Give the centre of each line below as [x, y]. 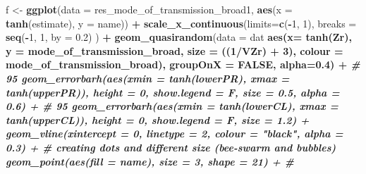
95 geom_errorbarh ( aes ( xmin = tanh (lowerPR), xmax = [148, 78]
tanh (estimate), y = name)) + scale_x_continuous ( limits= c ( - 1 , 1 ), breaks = [181, 23]
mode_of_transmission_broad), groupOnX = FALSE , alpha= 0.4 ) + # [183, 64]
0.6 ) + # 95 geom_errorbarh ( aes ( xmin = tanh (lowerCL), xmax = [172, 106]
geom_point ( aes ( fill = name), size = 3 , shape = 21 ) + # [150, 161]
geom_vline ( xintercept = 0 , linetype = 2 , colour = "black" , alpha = [175, 133]
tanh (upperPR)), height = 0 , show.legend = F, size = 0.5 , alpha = [173, 92]
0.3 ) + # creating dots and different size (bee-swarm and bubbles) [171, 147]
